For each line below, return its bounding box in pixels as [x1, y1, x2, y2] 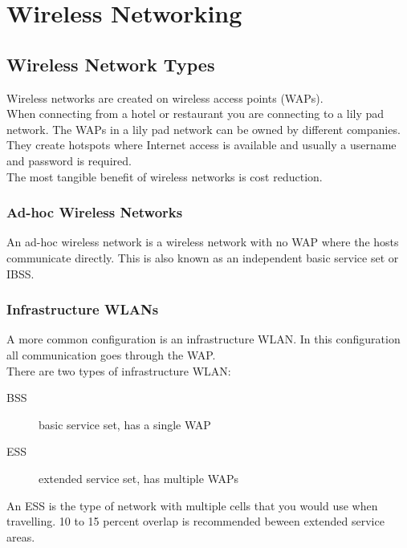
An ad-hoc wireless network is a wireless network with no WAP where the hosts [6, 233, 399, 250]
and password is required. [6, 152, 132, 168]
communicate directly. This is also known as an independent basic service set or [6, 249, 399, 266]
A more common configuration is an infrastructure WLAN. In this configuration [6, 331, 401, 347]
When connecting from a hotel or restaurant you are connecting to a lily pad [6, 105, 385, 122]
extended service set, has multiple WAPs [39, 469, 239, 486]
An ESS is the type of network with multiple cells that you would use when [6, 497, 378, 513]
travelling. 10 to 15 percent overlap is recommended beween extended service [6, 513, 385, 530]
